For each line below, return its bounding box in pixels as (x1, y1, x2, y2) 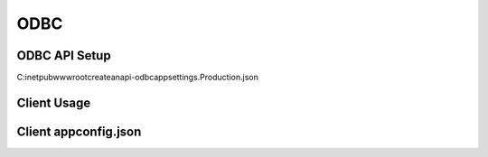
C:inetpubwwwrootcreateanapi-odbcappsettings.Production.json (16, 72, 259, 83)
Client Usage (16, 95, 91, 110)
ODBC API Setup (16, 48, 112, 63)
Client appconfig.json (16, 124, 142, 139)
